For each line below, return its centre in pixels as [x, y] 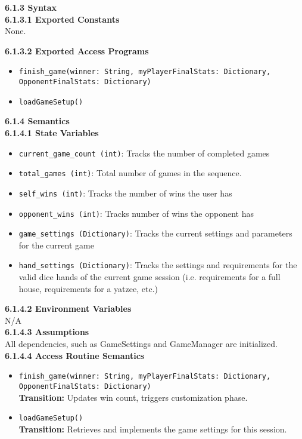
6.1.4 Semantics [37, 121]
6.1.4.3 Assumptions [47, 332]
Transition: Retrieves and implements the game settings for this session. [153, 429]
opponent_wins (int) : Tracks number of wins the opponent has [136, 213]
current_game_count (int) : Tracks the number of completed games [144, 153]
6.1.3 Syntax [31, 7]
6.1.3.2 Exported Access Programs [77, 50]
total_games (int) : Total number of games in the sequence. [130, 173]
